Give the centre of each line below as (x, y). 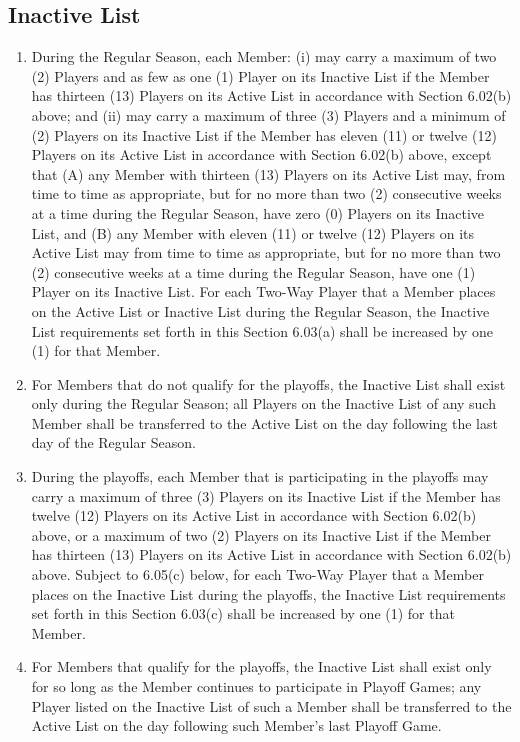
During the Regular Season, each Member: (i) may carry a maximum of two (264, 56)
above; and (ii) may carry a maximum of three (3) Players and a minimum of (268, 114)
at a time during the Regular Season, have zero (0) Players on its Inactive (258, 212)
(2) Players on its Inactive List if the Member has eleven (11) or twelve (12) (264, 134)
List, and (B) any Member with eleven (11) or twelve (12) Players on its (253, 232)
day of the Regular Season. (113, 442)
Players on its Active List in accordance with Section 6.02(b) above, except (261, 154)
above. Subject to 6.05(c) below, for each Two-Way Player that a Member (257, 574)
